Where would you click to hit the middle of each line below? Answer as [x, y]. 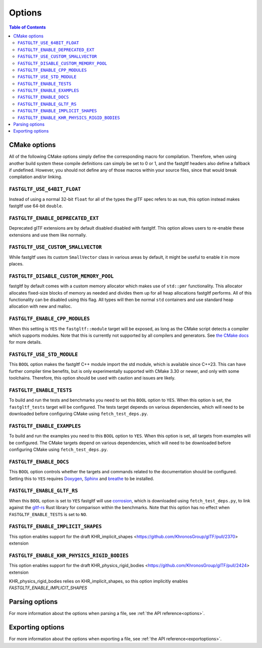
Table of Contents [27, 27]
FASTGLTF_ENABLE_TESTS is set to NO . [48, 514]
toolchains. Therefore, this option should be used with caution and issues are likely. [92, 378]
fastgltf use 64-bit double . [36, 206]
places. [16, 264]
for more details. [25, 342]
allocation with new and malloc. [41, 306]
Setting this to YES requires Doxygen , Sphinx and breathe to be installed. [82, 479]
